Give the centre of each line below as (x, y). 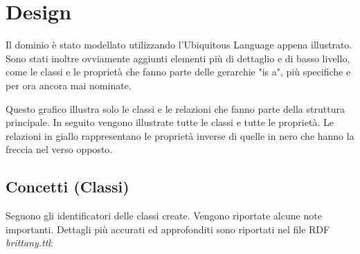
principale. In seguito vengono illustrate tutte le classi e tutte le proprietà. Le (170, 122)
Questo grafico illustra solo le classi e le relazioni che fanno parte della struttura (175, 108)
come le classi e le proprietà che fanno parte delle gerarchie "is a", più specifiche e (178, 72)
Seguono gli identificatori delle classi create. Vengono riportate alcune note (164, 216)
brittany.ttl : (29, 243)
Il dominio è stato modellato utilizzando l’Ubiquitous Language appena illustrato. (179, 45)
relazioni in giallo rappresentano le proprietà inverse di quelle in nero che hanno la (180, 135)
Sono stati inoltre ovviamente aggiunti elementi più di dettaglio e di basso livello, (178, 58)
